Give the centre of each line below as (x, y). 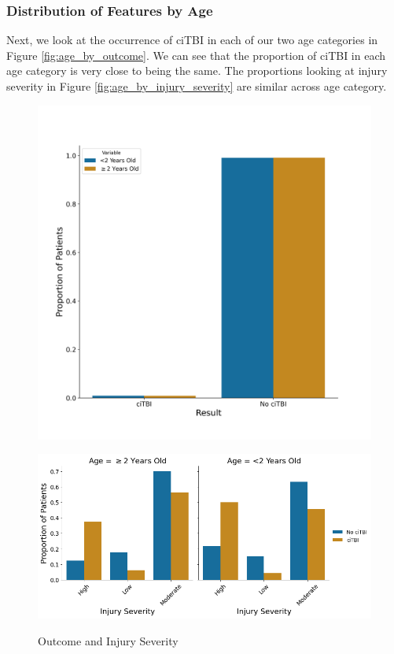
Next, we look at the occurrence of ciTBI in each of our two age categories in (192, 40)
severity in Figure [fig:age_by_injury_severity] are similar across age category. (197, 86)
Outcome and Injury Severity (108, 640)
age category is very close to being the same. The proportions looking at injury (197, 71)
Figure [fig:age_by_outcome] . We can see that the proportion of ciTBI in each (196, 55)
